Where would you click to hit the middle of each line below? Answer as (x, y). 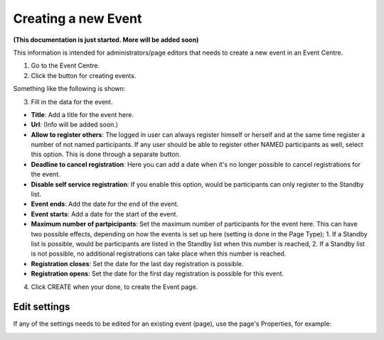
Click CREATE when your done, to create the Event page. (114, 287)
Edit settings (42, 307)
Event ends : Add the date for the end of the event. (105, 204)
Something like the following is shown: (69, 89)
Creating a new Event (78, 18)
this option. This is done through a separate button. (106, 154)
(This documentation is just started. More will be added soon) (106, 40)
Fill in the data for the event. (72, 102)
